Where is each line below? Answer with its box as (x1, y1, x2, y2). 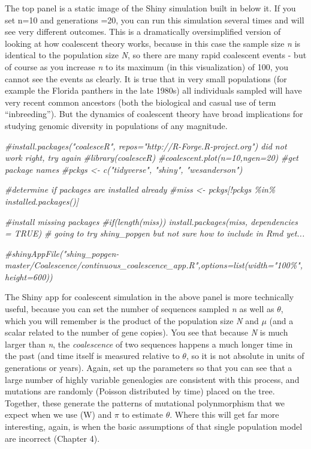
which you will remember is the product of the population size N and (5, 314, 259, 327)
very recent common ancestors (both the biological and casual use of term (5, 95, 276, 108)
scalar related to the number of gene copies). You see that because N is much (5, 326, 288, 339)
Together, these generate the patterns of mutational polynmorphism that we (5, 396, 285, 409)
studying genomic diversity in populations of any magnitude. (5, 119, 228, 131)
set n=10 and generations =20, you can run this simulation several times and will (5, 13, 304, 26)
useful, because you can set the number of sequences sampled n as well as (5, 303, 274, 315)
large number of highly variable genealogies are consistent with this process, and (5, 373, 300, 385)
